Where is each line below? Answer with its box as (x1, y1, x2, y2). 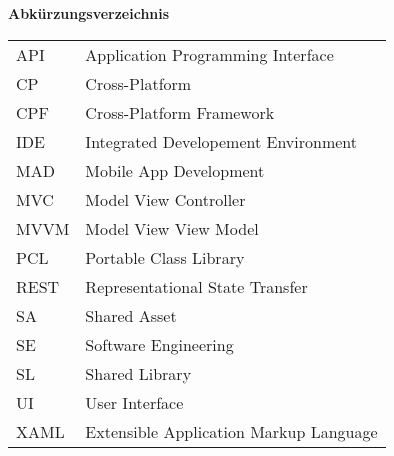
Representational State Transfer (85, 274, 308, 298)
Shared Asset (85, 303, 177, 327)
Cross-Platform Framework (85, 100, 275, 124)
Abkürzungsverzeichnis (8, 3, 170, 23)
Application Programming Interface (85, 42, 334, 66)
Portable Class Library (85, 245, 245, 269)
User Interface (85, 390, 184, 414)
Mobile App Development (85, 158, 265, 182)
